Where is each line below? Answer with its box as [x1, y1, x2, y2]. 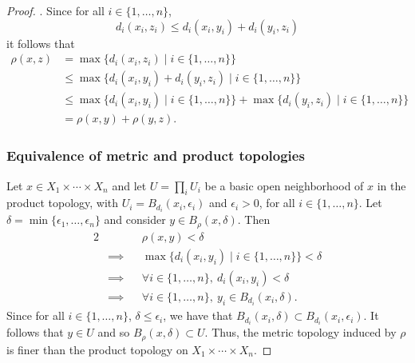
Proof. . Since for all [6, 2, 105, 18]
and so [97, 324, 130, 341]
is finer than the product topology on [6, 341, 188, 357]
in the [377, 177, 406, 193]
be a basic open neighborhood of [204, 177, 364, 193]
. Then [237, 211, 271, 228]
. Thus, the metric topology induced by [204, 324, 397, 341]
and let [112, 177, 147, 193]
